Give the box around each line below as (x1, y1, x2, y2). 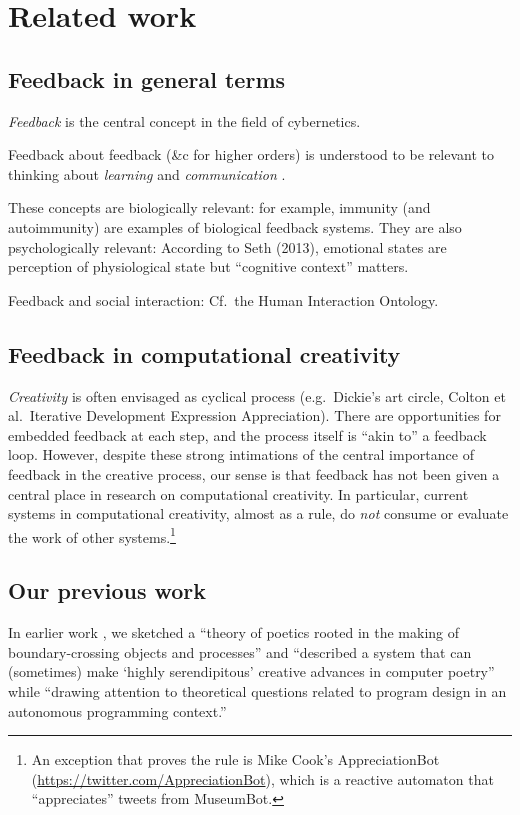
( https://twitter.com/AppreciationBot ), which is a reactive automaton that (31, 768, 494, 789)
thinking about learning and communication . (8, 163, 286, 184)
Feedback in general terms (8, 63, 286, 94)
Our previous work (8, 575, 207, 606)
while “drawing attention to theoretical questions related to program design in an (8, 680, 507, 701)
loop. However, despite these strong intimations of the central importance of (8, 444, 474, 465)
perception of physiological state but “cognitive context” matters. (8, 256, 409, 277)
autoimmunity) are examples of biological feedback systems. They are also (8, 216, 462, 237)
